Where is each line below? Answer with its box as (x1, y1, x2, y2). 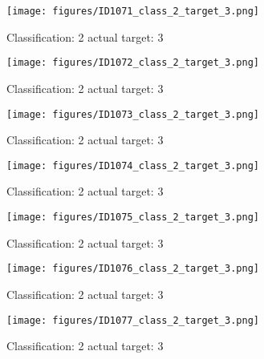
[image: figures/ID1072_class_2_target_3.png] (6, 57, 259, 69)
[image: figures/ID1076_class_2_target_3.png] (6, 263, 259, 275)
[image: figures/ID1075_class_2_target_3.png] (6, 212, 259, 223)
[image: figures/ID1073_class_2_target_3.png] (6, 108, 259, 120)
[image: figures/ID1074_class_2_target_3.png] (6, 159, 259, 171)
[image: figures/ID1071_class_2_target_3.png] (6, 6, 259, 17)
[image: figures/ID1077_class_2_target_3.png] (6, 314, 259, 326)
